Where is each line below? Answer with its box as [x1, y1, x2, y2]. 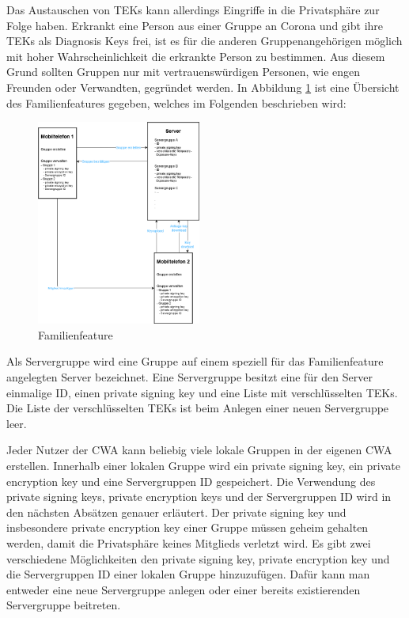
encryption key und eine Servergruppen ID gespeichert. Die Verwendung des [6, 472, 376, 489]
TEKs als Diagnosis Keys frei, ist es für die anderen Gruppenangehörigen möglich [6, 32, 403, 49]
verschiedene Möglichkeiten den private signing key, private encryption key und [6, 550, 390, 567]
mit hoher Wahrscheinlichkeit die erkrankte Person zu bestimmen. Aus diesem [6, 47, 385, 64]
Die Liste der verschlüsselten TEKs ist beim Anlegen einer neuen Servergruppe [6, 400, 389, 416]
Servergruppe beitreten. [6, 597, 121, 613]
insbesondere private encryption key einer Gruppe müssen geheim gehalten [6, 519, 369, 536]
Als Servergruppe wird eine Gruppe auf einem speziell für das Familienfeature [6, 353, 384, 370]
